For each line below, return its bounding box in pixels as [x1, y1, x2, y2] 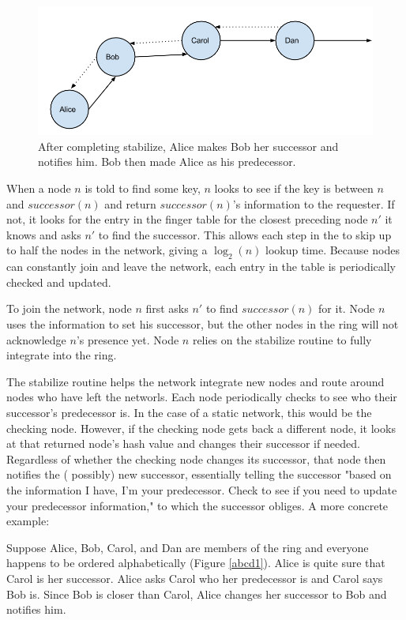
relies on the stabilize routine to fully [192, 331, 372, 348]
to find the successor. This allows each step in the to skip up [98, 226, 392, 242]
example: [6, 513, 50, 529]
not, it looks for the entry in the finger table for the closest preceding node [6, 211, 368, 227]
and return [104, 195, 156, 212]
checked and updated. [6, 273, 111, 290]
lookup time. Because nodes [265, 242, 400, 258]
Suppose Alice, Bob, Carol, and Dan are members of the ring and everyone [6, 539, 369, 555]
